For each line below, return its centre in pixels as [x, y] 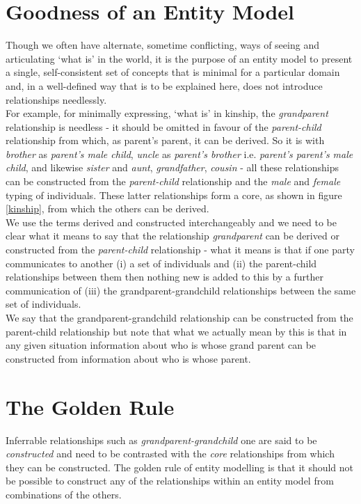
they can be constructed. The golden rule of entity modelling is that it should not [180, 467]
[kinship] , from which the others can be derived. [107, 208]
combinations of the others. [64, 494]
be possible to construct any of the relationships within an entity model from [170, 481]
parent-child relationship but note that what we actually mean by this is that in [176, 331]
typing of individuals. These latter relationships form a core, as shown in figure [174, 195]
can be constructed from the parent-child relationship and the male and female [173, 181]
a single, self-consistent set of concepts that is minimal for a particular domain [173, 72]
